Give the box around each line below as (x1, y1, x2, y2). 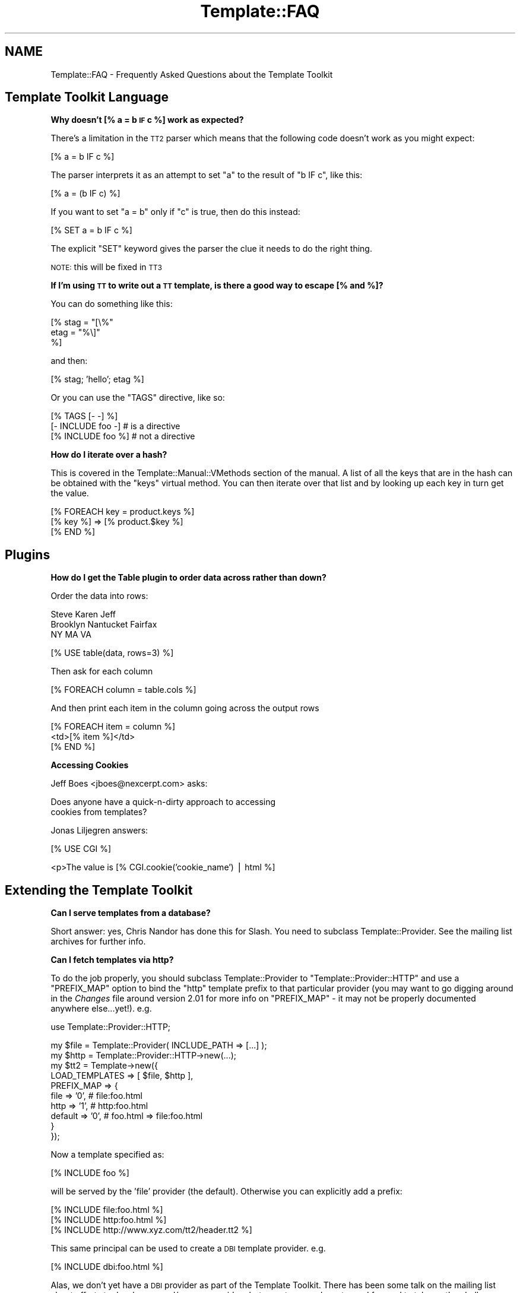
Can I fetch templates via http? (50, 955, 174, 965)
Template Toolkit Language (5, 90, 169, 105)
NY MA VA (50, 629, 91, 640)
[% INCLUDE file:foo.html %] (50, 1205, 163, 1215)
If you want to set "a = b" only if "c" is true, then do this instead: (50, 207, 300, 217)
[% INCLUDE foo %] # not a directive (50, 431, 195, 442)
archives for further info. (50, 936, 146, 947)
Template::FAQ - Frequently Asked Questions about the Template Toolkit (50, 69, 333, 80)
